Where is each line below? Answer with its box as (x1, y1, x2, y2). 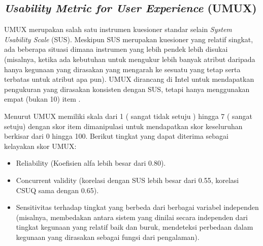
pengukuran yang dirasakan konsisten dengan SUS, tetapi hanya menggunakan (4, 83, 250, 94)
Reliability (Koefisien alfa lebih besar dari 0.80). (16, 158, 166, 168)
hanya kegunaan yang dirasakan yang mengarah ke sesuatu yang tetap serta (4, 64, 241, 74)
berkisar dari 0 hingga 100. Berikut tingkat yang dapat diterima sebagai (4, 131, 228, 141)
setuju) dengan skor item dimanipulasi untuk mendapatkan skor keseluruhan (4, 120, 243, 131)
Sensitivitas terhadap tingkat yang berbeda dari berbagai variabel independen (16, 202, 259, 212)
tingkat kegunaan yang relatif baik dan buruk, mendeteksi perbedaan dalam (16, 222, 253, 232)
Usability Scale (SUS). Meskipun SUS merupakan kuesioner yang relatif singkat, (4, 34, 253, 44)
